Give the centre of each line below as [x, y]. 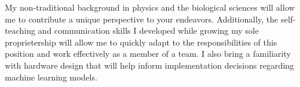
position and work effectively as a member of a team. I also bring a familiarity [148, 54]
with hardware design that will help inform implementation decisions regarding [149, 65]
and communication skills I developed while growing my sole [148, 30]
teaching [20, 30]
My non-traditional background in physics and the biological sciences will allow [150, 7]
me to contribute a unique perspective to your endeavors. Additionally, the [142, 19]
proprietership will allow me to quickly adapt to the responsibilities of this [141, 42]
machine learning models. [51, 77]
